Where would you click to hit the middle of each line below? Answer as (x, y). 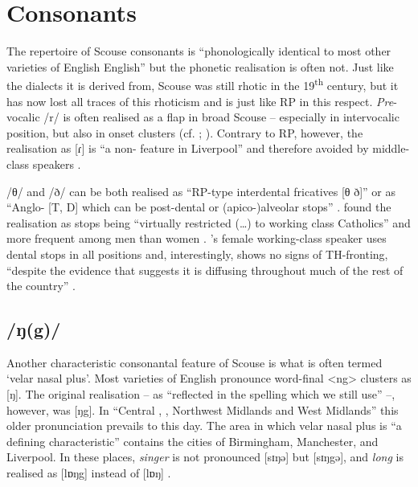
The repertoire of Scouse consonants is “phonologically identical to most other (199, 51)
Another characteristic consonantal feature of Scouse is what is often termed (195, 362)
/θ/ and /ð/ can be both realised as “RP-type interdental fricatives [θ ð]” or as (201, 191)
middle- (391, 148)
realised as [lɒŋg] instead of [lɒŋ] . (89, 473)
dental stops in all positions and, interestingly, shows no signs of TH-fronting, (197, 254)
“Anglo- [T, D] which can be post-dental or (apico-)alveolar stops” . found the (199, 207)
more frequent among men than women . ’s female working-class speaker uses (197, 238)
